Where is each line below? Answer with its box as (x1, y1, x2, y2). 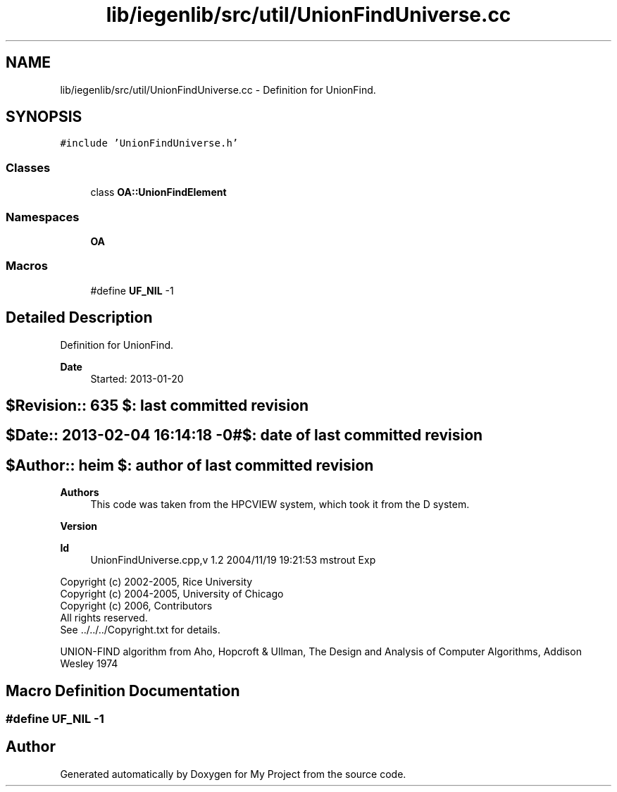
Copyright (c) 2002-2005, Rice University (60, 576, 253, 588)
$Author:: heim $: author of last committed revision (6, 456, 374, 474)
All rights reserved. (60, 612, 148, 624)
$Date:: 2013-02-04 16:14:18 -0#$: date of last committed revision (6, 426, 483, 445)
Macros (6, 259, 48, 273)
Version (60, 520, 97, 533)
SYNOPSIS (6, 108, 82, 126)
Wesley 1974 (60, 657, 118, 670)
